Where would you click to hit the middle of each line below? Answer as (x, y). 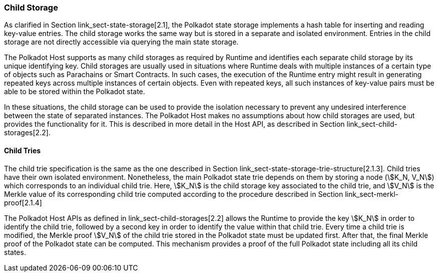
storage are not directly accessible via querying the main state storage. (121, 42)
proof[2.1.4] (23, 202)
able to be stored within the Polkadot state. (75, 92)
